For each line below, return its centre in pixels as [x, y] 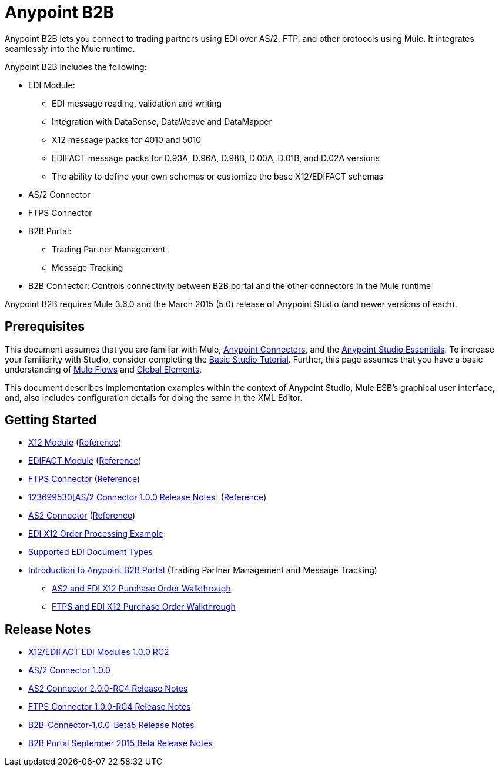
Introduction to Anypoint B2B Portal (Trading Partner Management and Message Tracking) [203, 570]
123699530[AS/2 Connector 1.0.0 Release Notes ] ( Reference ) [148, 497]
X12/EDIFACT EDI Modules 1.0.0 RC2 [99, 652]
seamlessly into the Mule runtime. [70, 48]
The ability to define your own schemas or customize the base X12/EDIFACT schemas [217, 176]
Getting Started [51, 420]
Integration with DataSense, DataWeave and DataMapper [162, 121]
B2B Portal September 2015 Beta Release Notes [120, 743]
